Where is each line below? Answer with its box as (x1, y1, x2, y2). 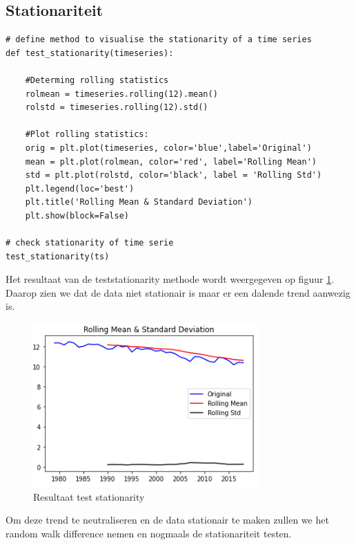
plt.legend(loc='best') (25, 183, 135, 194)
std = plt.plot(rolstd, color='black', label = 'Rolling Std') (25, 170, 322, 181)
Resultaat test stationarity (33, 489, 145, 504)
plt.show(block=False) (25, 210, 129, 221)
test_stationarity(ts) (6, 251, 110, 261)
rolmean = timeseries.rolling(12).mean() (25, 89, 218, 99)
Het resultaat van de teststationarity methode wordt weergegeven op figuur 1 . (6, 272, 335, 286)
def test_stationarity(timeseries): (6, 48, 174, 58)
